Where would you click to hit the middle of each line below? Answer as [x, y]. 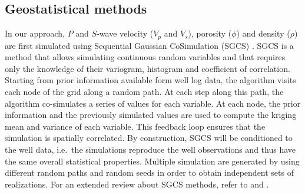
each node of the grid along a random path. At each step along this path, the [144, 92]
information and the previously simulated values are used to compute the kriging [151, 115]
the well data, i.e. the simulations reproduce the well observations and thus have [150, 149]
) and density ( [263, 33]
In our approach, [35, 33]
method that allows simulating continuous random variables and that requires [145, 57]
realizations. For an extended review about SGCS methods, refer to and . [137, 184]
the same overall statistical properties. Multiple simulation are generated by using [152, 161]
